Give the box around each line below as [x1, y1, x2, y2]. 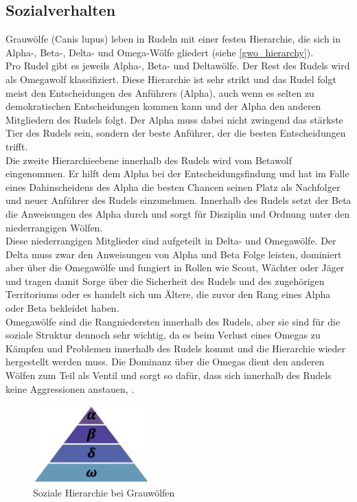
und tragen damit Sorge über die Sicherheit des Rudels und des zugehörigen [5, 273, 325, 288]
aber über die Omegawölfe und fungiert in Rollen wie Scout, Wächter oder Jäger [5, 260, 345, 275]
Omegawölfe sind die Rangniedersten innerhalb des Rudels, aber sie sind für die [5, 314, 341, 328]
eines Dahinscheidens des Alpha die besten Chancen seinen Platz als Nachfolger [5, 179, 341, 194]
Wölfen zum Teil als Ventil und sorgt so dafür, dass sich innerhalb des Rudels [5, 368, 332, 383]
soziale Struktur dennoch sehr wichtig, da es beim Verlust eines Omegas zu [5, 328, 321, 342]
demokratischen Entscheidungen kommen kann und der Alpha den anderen [5, 99, 321, 113]
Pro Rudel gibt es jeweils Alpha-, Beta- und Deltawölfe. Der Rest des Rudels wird [5, 58, 350, 73]
